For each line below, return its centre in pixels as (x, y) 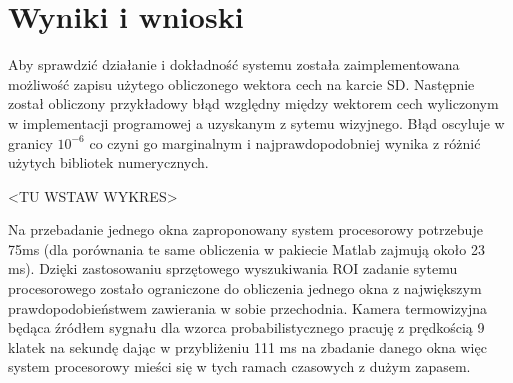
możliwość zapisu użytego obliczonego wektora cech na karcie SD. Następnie (241, 83)
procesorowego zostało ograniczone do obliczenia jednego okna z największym (245, 288)
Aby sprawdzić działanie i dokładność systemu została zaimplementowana (234, 64)
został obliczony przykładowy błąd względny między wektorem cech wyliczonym (253, 103)
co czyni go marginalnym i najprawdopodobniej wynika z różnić (285, 142)
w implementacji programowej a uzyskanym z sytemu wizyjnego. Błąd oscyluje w (256, 122)
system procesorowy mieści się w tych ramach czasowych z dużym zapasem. (239, 366)
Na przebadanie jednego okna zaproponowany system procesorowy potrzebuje (245, 229)
